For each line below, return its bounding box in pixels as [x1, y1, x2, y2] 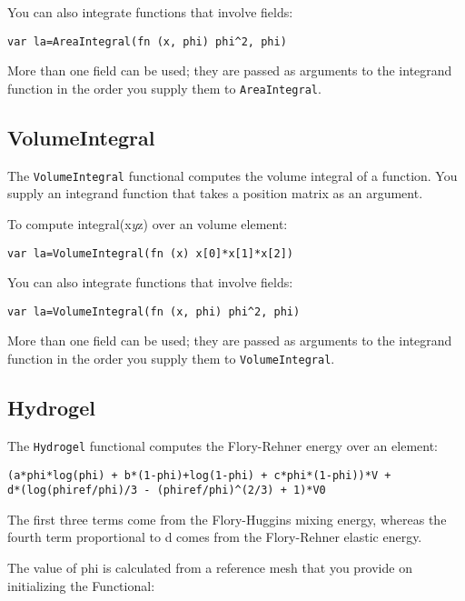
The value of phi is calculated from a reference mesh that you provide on [7, 558, 412, 577]
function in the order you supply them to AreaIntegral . [7, 78, 322, 97]
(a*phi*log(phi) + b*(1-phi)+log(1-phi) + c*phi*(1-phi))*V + [7, 468, 391, 482]
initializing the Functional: [7, 576, 155, 595]
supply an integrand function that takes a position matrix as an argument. [7, 184, 423, 203]
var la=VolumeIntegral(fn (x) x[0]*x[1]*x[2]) [7, 246, 293, 260]
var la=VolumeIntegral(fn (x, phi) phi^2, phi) [7, 305, 301, 318]
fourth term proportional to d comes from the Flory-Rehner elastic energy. [7, 527, 422, 546]
